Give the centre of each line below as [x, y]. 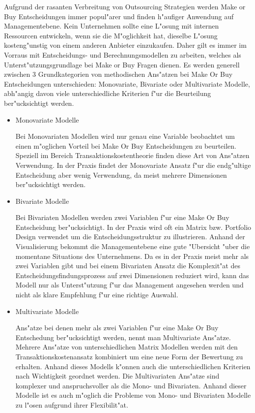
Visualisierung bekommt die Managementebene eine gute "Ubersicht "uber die [133, 246]
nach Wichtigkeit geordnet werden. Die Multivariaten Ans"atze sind [117, 376]
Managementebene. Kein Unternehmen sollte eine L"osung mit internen [112, 26]
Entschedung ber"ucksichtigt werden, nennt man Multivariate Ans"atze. [123, 337]
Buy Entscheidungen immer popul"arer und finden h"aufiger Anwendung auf [119, 16]
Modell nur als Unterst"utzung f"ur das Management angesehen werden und [129, 285]
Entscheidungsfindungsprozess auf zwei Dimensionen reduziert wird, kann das [132, 275]
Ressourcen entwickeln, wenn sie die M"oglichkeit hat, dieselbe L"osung [111, 35]
